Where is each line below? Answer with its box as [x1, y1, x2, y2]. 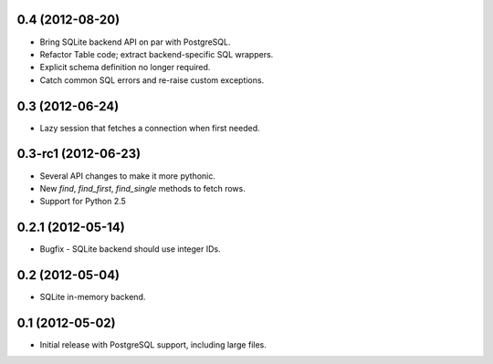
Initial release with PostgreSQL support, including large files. [39, 339, 267, 350]
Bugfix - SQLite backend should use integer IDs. [39, 244, 221, 255]
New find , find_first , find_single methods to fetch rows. [39, 182, 246, 193]
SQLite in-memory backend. [39, 292, 146, 303]
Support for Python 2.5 [39, 196, 127, 207]
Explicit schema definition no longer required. [39, 62, 211, 73]
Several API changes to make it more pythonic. [39, 170, 216, 182]
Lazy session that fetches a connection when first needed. [39, 122, 260, 133]
